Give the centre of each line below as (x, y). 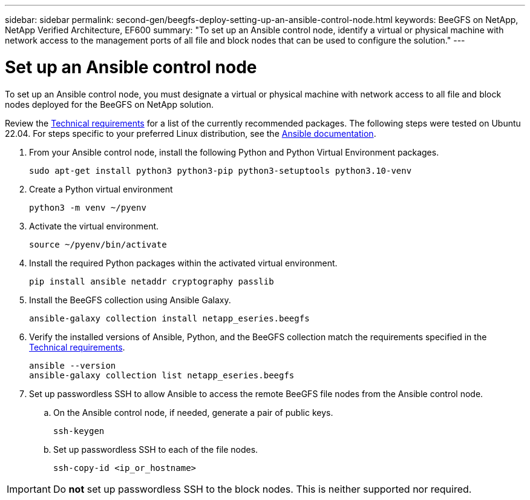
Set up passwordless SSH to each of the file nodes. (156, 449)
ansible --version (73, 365)
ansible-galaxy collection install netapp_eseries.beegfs (169, 318)
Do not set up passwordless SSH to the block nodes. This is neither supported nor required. (262, 489)
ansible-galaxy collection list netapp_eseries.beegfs (162, 375)
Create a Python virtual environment (101, 189)
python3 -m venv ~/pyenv (88, 207)
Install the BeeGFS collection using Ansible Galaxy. (130, 300)
